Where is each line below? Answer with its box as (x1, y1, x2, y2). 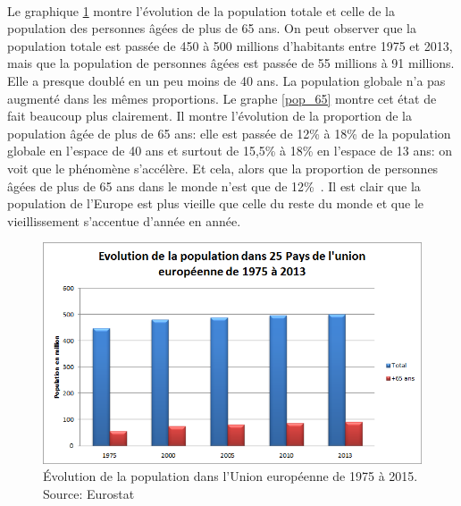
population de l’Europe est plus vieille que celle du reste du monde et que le (7, 194, 424, 213)
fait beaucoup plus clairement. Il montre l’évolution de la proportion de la (7, 106, 412, 125)
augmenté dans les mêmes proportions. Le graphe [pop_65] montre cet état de (7, 89, 437, 107)
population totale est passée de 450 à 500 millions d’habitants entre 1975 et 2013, (7, 36, 453, 55)
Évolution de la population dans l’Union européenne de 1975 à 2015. (43, 467, 418, 485)
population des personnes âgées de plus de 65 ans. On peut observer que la (7, 19, 416, 38)
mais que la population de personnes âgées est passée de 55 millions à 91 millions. (7, 54, 455, 72)
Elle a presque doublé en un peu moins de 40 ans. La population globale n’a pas (7, 71, 446, 89)
